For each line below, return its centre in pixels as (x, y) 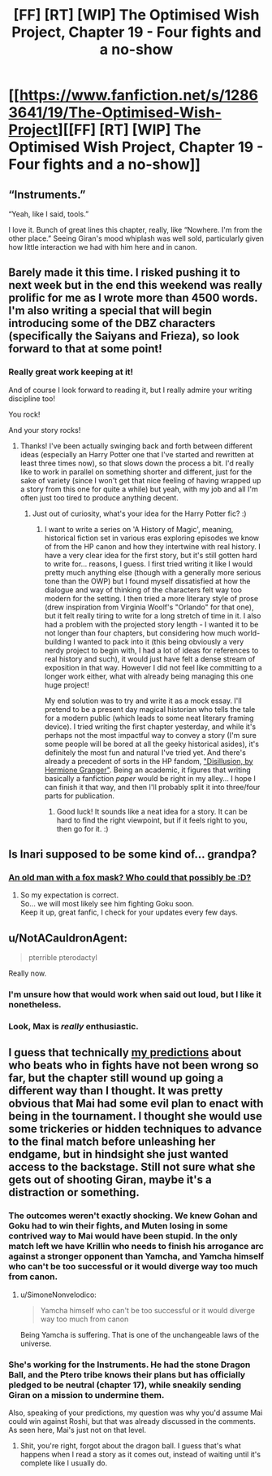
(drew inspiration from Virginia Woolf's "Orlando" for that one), (149, 607)
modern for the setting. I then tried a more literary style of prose (151, 598)
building (58, 641)
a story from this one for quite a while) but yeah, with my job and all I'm (139, 489)
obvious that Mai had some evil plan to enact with (136, 1104)
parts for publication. (80, 796)
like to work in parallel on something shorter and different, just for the (136, 472)
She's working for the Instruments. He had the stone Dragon (130, 1365)
